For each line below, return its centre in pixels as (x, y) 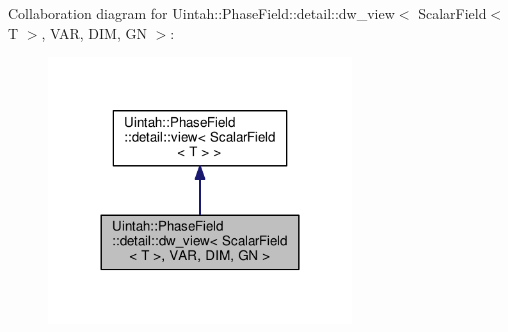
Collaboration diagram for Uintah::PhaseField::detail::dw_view (201, 13)
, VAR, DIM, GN (94, 32)
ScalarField (452, 13)
